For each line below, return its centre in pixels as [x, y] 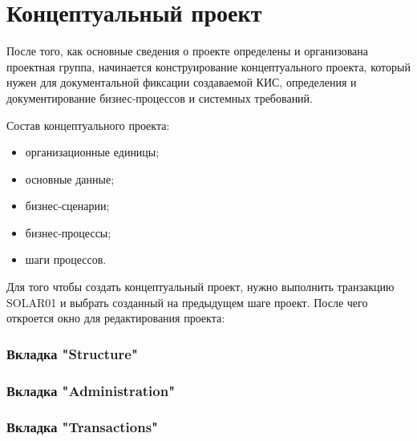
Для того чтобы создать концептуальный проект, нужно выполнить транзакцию [200, 287]
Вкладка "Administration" [91, 390]
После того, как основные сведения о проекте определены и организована [187, 51]
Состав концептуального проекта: [88, 125]
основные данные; [70, 178]
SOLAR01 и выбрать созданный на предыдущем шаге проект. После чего [187, 302]
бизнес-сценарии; [67, 206]
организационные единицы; [92, 152]
